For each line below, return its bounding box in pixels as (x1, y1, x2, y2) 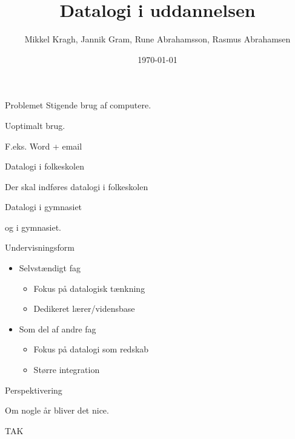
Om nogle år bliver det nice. (5, 404, 109, 417)
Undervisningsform (5, 241, 75, 254)
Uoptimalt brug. (5, 119, 65, 131)
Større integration (33, 363, 100, 376)
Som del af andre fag (19, 322, 96, 335)
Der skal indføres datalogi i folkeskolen (5, 180, 148, 193)
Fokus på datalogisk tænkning (33, 282, 145, 294)
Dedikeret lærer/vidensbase (33, 302, 135, 315)
